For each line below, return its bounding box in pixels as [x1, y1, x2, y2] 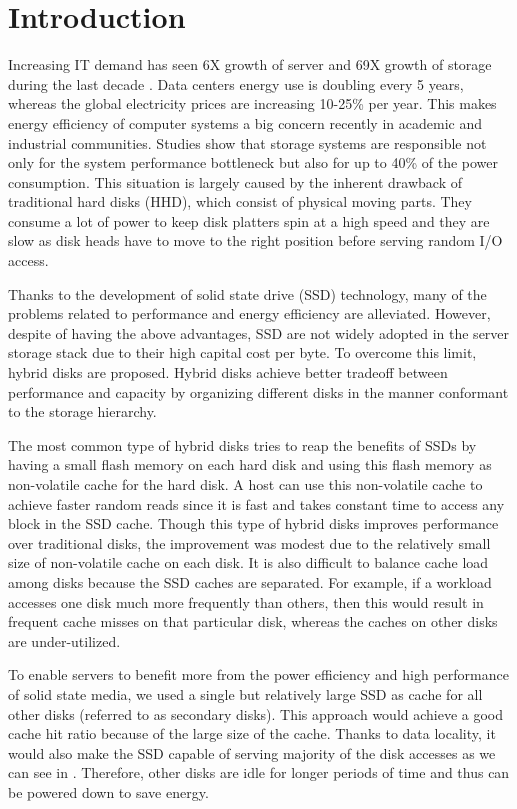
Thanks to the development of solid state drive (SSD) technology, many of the [8, 283, 487, 304]
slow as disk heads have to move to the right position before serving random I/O [8, 230, 503, 251]
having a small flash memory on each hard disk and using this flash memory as [8, 454, 492, 475]
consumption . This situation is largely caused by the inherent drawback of [8, 171, 462, 192]
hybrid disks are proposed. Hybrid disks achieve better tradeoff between [8, 362, 448, 383]
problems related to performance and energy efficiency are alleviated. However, [8, 303, 491, 324]
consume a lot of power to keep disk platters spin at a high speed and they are [8, 210, 490, 231]
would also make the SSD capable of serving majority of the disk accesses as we [8, 742, 496, 763]
